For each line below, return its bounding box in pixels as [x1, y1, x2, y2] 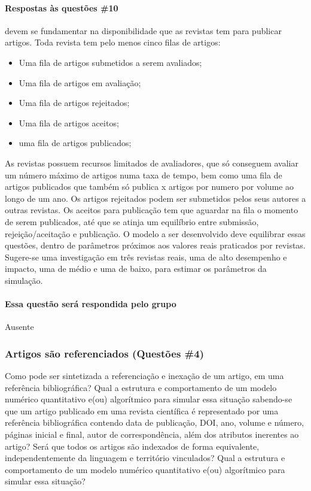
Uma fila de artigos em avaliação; [19, 76, 141, 89]
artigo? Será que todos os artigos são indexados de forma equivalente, [5, 440, 260, 452]
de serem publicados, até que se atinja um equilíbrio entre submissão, [5, 215, 259, 228]
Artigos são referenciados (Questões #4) [5, 345, 204, 360]
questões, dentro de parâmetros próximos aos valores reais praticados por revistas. [5, 239, 306, 251]
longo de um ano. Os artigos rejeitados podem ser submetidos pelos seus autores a [5, 192, 306, 204]
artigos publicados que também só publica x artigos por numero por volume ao [5, 180, 294, 193]
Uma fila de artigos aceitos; [19, 116, 119, 129]
